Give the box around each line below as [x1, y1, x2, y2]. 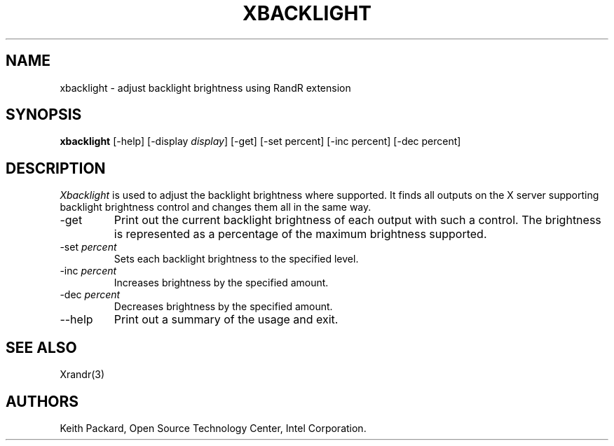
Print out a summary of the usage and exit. [114, 312, 339, 327]
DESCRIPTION [6, 159, 106, 177]
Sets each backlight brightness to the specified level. [114, 253, 359, 265]
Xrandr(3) [60, 368, 105, 381]
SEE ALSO [6, 338, 77, 356]
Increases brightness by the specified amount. [114, 277, 329, 289]
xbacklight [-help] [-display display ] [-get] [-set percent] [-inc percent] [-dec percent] [60, 135, 461, 148]
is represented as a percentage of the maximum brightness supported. [114, 227, 487, 242]
